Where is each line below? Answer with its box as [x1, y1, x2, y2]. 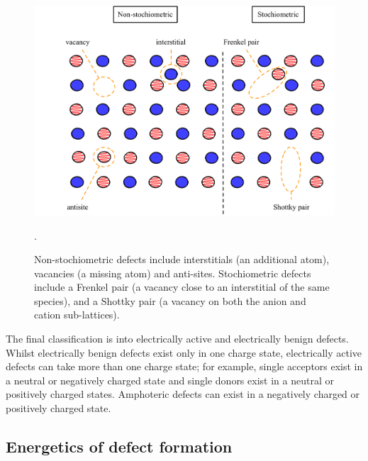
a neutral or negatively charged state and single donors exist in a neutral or [6, 372, 334, 387]
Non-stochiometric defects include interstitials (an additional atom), [34, 252, 330, 267]
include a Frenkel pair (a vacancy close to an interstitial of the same [34, 279, 330, 294]
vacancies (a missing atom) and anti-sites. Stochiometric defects [34, 265, 311, 280]
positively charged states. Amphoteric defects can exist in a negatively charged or [6, 387, 360, 401]
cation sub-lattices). [34, 307, 120, 322]
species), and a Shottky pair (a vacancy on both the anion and [34, 293, 306, 308]
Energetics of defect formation [6, 435, 233, 457]
